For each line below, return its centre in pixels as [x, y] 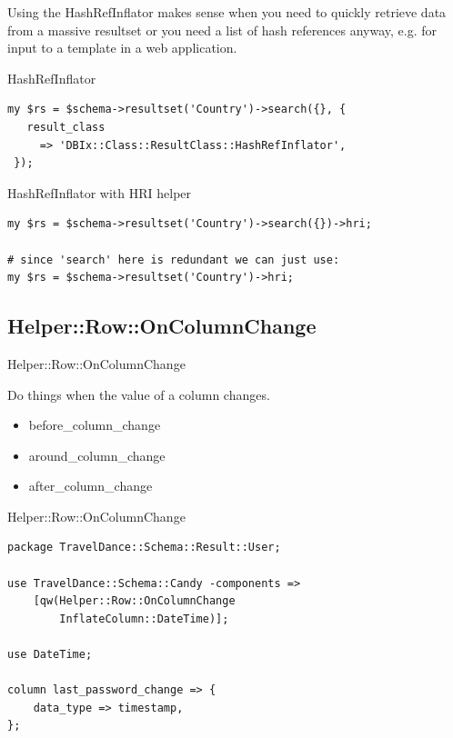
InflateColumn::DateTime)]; [144, 618]
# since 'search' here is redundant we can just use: [174, 259]
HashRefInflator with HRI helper [100, 192]
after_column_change [91, 486]
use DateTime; [50, 655]
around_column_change [97, 455]
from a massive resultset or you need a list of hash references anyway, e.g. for [222, 30]
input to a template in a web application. [122, 48]
